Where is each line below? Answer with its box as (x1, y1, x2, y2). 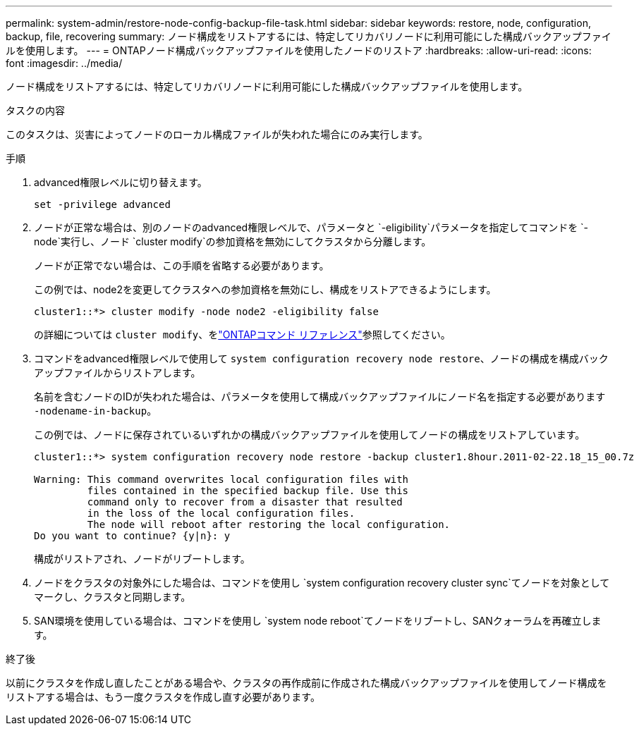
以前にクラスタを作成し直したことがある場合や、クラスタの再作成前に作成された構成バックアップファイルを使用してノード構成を (6, 677, 607, 689)
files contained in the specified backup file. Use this (87, 485, 409, 496)
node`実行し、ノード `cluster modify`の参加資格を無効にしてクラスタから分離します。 (34, 235, 432, 247)
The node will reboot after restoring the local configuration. (87, 519, 451, 530)
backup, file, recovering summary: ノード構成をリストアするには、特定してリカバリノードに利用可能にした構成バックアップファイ (6, 30, 611, 42)
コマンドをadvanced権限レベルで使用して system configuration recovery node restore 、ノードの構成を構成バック (34, 352, 609, 364)
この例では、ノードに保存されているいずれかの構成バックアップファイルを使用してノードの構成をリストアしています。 (34, 429, 585, 441)
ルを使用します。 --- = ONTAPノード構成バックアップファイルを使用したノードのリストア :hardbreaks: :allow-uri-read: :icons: (6, 44, 592, 56)
